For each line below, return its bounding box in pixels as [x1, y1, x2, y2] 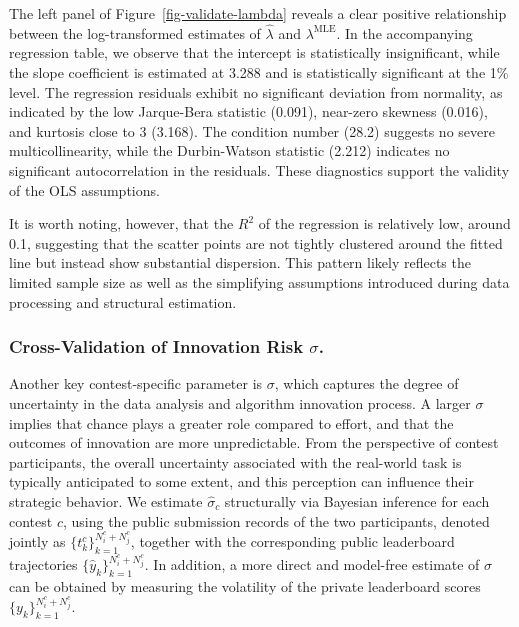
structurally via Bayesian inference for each [224, 490, 490, 511]
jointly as [9, 531, 66, 552]
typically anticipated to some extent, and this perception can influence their [9, 471, 474, 492]
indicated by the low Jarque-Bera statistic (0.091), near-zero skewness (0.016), [9, 101, 488, 122]
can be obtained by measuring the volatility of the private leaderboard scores [9, 575, 481, 596]
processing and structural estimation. [9, 291, 237, 312]
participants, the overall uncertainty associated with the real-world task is [9, 451, 462, 472]
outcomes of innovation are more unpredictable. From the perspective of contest [9, 432, 499, 453]
